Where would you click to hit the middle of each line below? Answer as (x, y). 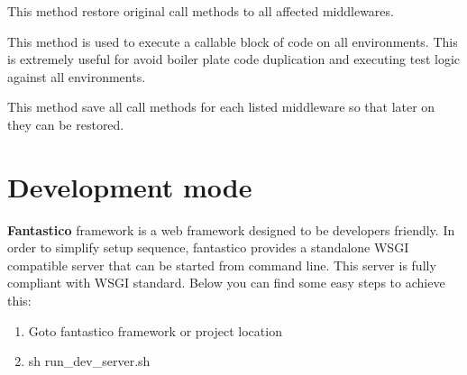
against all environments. (77, 76)
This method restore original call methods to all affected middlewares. (201, 11)
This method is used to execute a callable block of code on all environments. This (233, 41)
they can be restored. (66, 124)
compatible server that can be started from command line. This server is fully (222, 265)
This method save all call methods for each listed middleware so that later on (221, 107)
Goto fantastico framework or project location (155, 330)
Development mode (130, 186)
